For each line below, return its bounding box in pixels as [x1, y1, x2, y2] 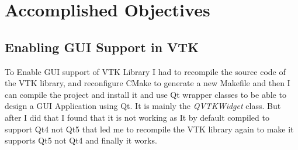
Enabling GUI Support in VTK [5, 37, 199, 56]
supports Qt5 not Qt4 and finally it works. [5, 134, 157, 146]
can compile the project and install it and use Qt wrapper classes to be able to [5, 88, 286, 100]
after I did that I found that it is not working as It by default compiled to [5, 111, 269, 123]
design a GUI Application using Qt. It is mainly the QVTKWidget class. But [5, 100, 281, 112]
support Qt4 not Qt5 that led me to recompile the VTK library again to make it [5, 122, 294, 135]
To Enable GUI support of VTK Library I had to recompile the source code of [5, 65, 286, 77]
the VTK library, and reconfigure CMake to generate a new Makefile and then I [5, 77, 290, 89]
